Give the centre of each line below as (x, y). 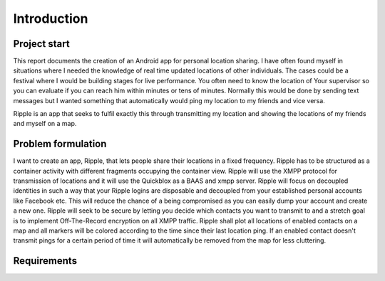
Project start (42, 44)
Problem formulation (60, 144)
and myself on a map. (45, 124)
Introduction (51, 18)
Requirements (45, 261)
